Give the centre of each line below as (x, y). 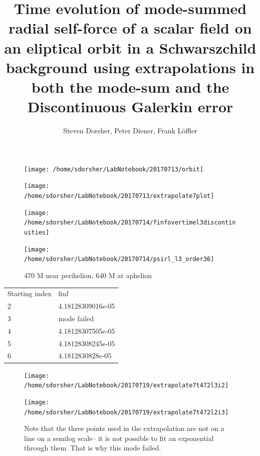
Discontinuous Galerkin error (130, 106)
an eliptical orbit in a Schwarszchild (130, 47)
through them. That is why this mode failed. (93, 448)
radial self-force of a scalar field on (130, 28)
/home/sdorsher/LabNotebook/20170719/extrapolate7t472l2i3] (126, 412)
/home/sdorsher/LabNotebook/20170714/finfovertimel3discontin (130, 223)
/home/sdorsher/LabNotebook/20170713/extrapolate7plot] (119, 196)
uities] (37, 232)
